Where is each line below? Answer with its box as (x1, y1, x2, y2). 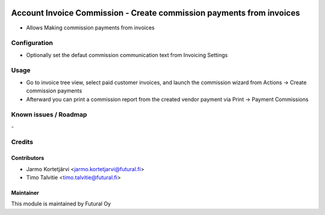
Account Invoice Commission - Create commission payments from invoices (11, 8, 300, 18)
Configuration (11, 39, 54, 47)
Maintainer (11, 189, 39, 196)
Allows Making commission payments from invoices (26, 24, 155, 31)
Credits (11, 138, 33, 147)
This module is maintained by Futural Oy (11, 200, 111, 207)
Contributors (11, 154, 45, 162)
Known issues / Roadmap (11, 111, 87, 119)
